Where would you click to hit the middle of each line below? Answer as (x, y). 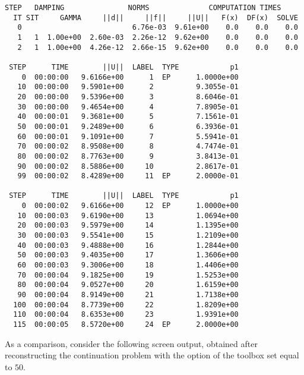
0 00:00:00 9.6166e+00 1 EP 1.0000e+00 (130, 77)
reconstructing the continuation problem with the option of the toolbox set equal (152, 355)
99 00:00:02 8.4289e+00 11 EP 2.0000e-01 (128, 176)
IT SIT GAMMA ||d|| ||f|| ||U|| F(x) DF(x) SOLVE (156, 18)
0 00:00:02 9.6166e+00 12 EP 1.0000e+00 (130, 206)
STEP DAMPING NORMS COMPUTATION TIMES (143, 8)
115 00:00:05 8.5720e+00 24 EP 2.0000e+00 (126, 324)
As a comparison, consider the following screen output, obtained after (131, 343)
